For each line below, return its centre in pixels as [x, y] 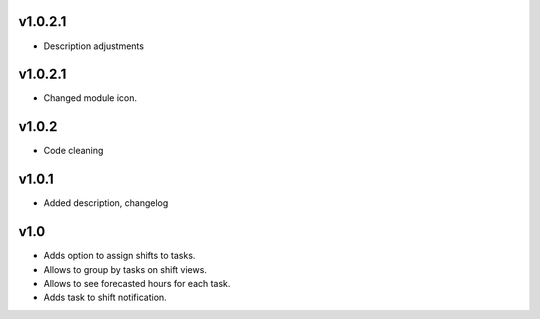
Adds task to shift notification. [105, 297]
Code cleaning [73, 151]
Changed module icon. [90, 98]
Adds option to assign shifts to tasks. [119, 256]
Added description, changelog [106, 203]
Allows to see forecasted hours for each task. [137, 283]
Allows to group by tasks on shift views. [125, 269]
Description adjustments [94, 46]
